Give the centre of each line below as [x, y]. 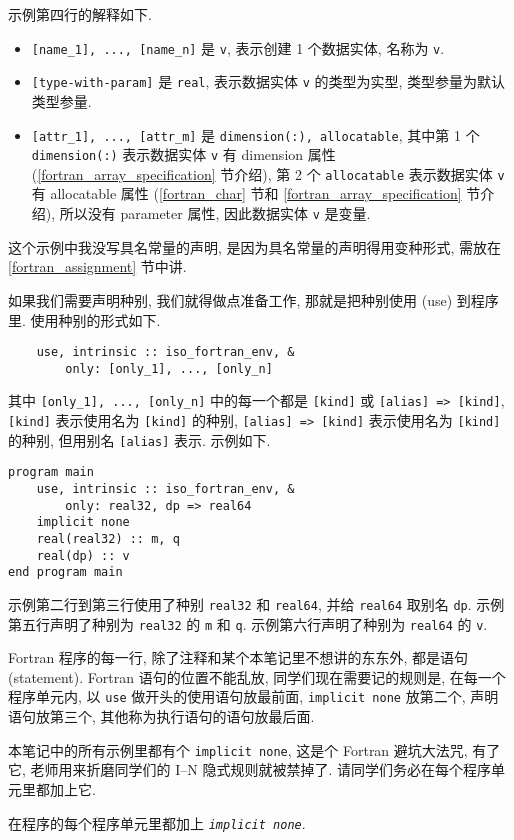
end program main [65, 572]
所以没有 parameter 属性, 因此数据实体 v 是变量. [215, 213]
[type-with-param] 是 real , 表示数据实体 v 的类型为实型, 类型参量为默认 [268, 81]
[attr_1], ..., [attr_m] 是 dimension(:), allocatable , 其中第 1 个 [255, 134]
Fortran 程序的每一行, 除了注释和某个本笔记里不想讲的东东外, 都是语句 [238, 657]
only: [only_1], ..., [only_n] [169, 368]
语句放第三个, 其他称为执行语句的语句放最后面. [161, 716]
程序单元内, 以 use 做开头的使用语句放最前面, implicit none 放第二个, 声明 [253, 696]
